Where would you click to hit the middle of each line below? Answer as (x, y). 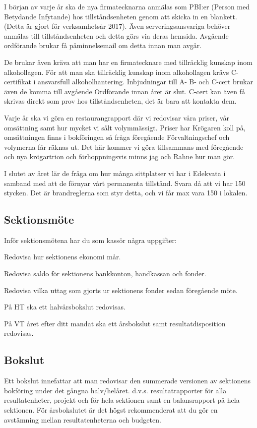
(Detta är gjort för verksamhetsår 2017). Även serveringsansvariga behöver (117, 26)
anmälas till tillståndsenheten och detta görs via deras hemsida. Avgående (116, 35)
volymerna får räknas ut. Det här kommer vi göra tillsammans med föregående (124, 147)
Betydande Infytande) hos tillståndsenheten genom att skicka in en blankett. (121, 16)
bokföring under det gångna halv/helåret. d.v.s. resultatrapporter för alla (115, 390)
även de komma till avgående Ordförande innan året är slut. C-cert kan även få (125, 91)
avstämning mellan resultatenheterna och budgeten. (83, 419)
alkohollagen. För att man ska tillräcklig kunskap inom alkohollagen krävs (117, 72)
